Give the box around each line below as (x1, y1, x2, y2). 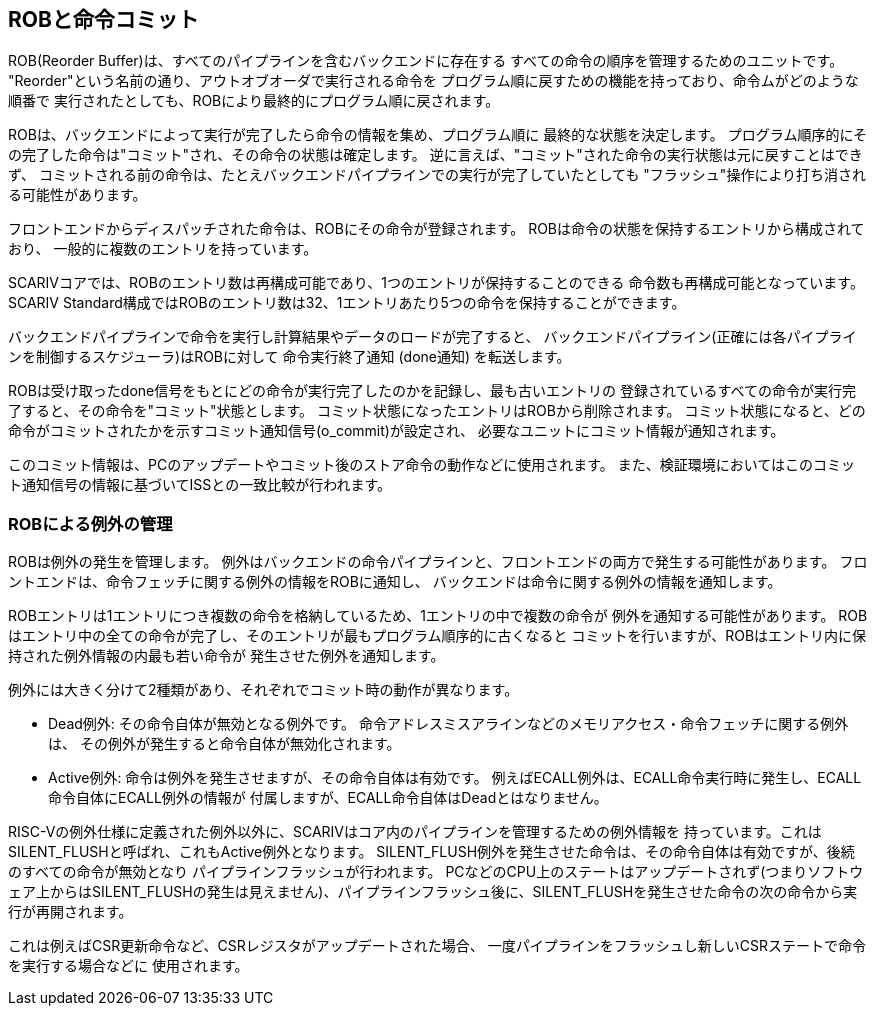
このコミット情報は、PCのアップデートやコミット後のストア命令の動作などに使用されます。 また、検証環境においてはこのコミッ (8, 456, 856, 474)
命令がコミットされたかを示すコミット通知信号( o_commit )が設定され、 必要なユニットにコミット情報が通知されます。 (8, 422, 785, 440)
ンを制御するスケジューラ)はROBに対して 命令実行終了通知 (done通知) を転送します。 (8, 348, 571, 366)
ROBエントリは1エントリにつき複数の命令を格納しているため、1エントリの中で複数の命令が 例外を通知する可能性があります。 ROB (8, 607, 868, 625)
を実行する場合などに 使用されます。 (8, 957, 249, 975)
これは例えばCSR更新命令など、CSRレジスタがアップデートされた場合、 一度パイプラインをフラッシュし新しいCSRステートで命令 (8, 937, 866, 955)
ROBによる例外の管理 (8, 513, 173, 534)
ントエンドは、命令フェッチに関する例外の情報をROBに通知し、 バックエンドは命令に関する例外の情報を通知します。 (8, 573, 782, 591)
